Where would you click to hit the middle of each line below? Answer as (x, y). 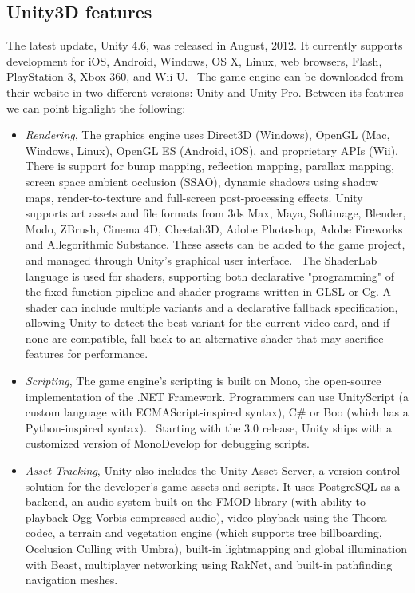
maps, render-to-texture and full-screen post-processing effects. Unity (194, 197)
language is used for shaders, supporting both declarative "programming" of (210, 275)
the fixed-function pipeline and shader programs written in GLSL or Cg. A (208, 291)
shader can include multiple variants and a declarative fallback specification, (211, 306)
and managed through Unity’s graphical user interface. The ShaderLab (201, 259)
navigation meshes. (71, 580)
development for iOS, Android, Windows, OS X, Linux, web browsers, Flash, (194, 60)
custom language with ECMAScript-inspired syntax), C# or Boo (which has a (217, 412)
